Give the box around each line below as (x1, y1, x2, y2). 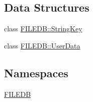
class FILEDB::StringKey (4, 23, 82, 34)
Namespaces (4, 65, 68, 80)
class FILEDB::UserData (4, 40, 80, 50)
